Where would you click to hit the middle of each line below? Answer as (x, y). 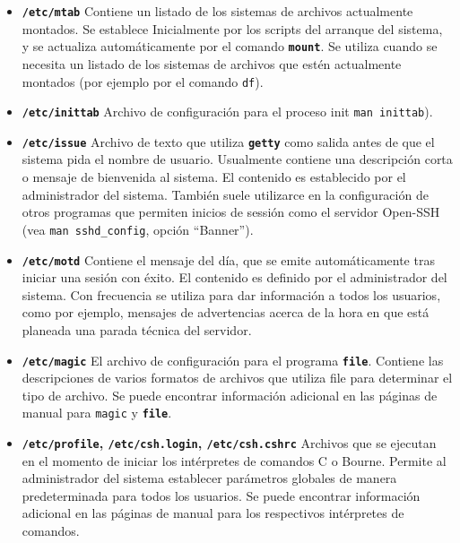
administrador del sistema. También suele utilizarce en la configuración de (225, 194)
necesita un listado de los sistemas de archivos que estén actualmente (212, 63)
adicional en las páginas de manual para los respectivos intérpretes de (213, 513)
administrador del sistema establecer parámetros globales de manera (209, 478)
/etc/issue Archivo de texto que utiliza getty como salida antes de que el (228, 141)
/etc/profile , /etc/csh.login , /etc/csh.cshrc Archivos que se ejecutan (229, 443)
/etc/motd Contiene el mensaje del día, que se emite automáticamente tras (228, 259)
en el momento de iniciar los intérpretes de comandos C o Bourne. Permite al (234, 460)
